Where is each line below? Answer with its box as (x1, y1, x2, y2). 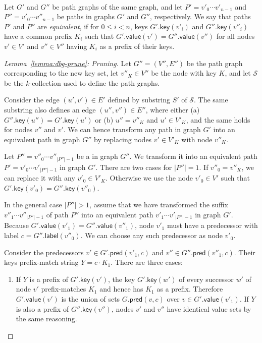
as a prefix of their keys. (99, 40, 175, 51)
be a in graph (76, 151, 118, 161)
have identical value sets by (167, 303, 251, 314)
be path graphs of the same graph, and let (52, 1, 183, 12)
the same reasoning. (16, 313, 77, 324)
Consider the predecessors (4, 247, 84, 257)
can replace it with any (4, 173, 75, 183)
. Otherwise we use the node (106, 173, 193, 183)
